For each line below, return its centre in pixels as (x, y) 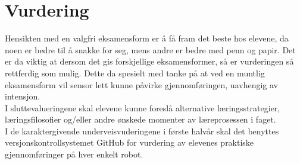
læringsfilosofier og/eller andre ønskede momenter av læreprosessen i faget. (140, 119)
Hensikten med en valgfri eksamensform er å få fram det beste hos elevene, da (147, 38)
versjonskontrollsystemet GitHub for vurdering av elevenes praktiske (129, 142)
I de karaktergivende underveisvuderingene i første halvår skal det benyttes (142, 131)
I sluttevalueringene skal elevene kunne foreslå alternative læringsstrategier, (143, 107)
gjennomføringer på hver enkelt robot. (74, 154)
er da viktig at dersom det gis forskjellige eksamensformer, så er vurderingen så (149, 61)
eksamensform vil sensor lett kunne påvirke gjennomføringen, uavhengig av (141, 84)
